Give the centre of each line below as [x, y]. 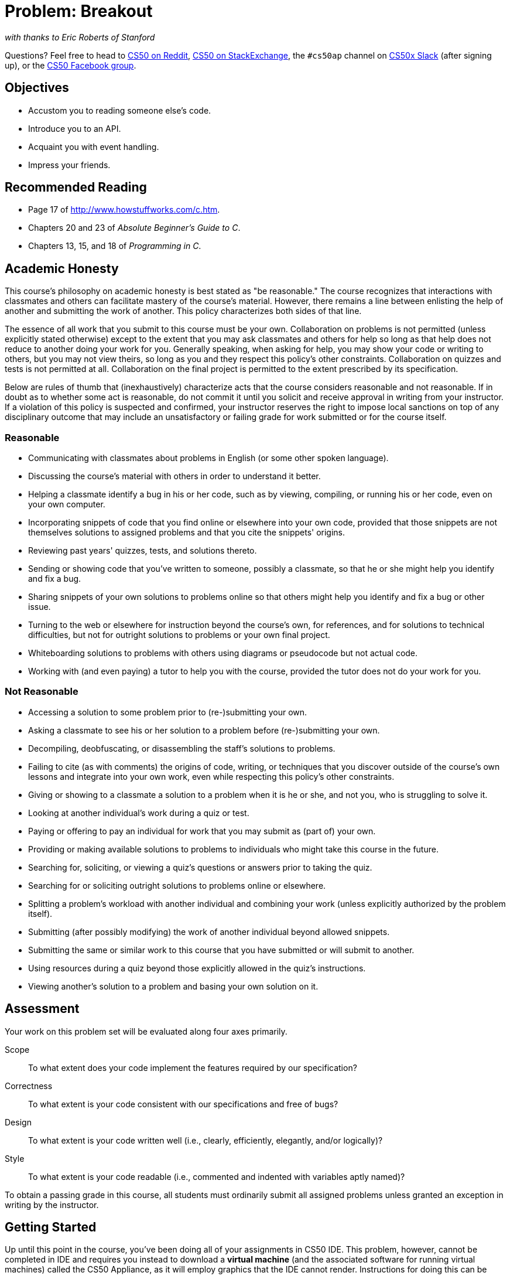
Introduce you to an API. [75, 128]
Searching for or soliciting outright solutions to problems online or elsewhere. [177, 885]
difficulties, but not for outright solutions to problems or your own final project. [179, 635]
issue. [40, 607]
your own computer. [67, 504]
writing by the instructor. [52, 1205]
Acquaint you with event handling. [94, 146]
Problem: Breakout [79, 11]
